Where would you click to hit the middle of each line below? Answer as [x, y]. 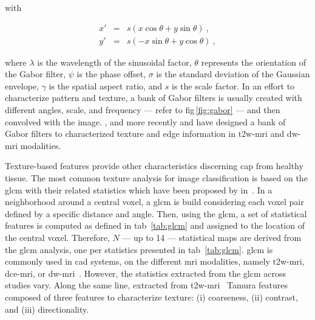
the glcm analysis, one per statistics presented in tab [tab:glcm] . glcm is [139, 249]
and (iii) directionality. [47, 309]
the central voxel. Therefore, [57, 237]
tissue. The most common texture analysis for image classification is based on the [156, 178]
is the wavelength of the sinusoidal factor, [114, 62]
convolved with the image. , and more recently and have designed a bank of [145, 121]
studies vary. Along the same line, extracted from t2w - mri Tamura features [147, 285]
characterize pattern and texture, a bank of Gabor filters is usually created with [154, 98]
